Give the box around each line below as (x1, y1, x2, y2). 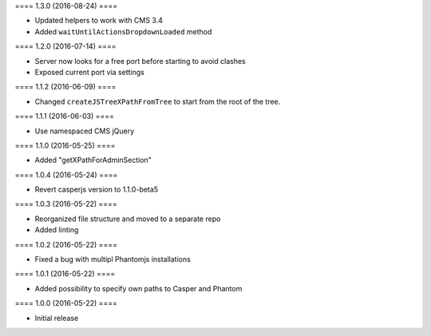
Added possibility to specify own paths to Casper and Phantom (34, 283, 243, 293)
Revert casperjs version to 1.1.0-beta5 (34, 184, 159, 195)
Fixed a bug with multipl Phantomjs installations (34, 255, 191, 264)
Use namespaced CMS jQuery (34, 126, 135, 136)
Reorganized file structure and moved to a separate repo (34, 214, 221, 223)
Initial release (34, 313, 79, 322)
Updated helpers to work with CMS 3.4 (34, 16, 164, 26)
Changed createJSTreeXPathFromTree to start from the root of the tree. (34, 97, 281, 106)
